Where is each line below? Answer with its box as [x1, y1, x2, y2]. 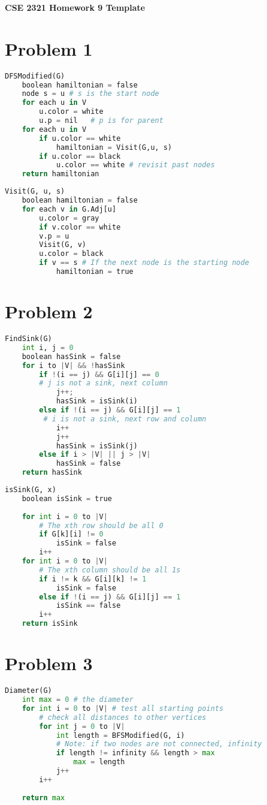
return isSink [22, 619, 78, 628]
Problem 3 [5, 651, 93, 676]
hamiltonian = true [56, 267, 133, 276]
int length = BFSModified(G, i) [56, 731, 185, 740]
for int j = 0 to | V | [39, 722, 125, 731]
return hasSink [22, 468, 82, 477]
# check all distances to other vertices [39, 713, 207, 722]
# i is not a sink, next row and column [43, 414, 207, 423]
